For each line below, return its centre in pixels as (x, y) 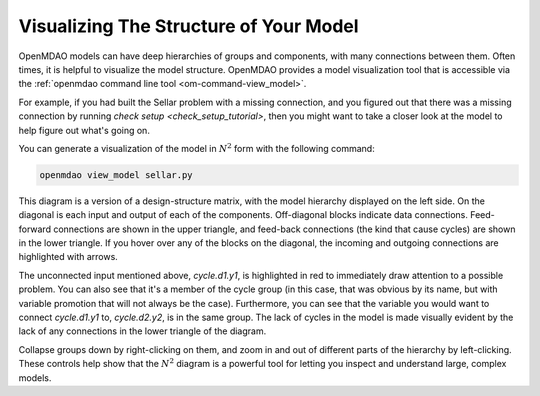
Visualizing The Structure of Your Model (188, 26)
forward (35, 229)
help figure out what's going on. (84, 130)
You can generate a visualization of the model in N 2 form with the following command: (196, 147)
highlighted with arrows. (68, 257)
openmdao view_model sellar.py (116, 174)
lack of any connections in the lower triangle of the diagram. (142, 331)
